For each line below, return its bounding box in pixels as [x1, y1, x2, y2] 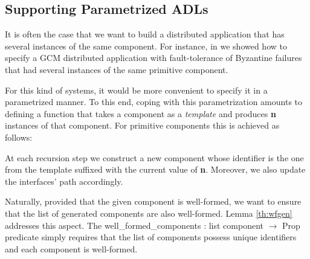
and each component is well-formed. [5, 242, 138, 255]
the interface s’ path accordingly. [5, 174, 123, 187]
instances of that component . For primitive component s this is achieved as [5, 119, 280, 132]
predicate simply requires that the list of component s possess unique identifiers [5, 231, 297, 243]
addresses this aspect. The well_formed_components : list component [5, 219, 263, 231]
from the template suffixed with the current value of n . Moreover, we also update [5, 163, 306, 176]
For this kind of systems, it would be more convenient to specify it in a [5, 83, 268, 96]
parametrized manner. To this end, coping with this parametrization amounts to [5, 95, 302, 108]
